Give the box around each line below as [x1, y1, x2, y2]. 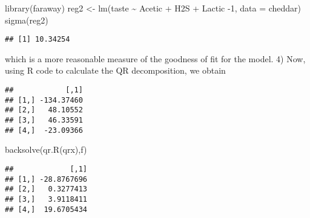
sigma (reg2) [5, 13, 48, 26]
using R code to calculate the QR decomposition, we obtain [5, 64, 226, 77]
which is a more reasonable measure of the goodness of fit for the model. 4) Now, [5, 52, 306, 65]
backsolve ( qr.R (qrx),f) [5, 143, 87, 156]
